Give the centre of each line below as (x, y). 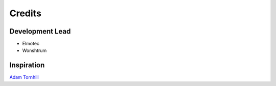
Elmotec (31, 44)
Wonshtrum (34, 50)
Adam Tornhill (24, 77)
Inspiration (27, 65)
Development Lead (40, 31)
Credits (26, 13)
